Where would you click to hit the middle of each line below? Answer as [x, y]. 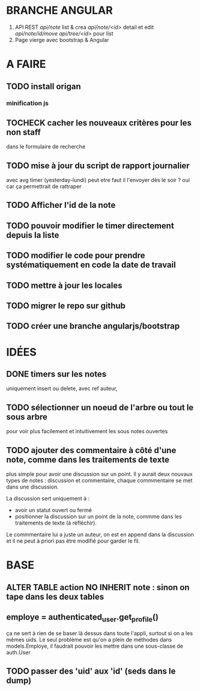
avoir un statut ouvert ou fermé [53, 510]
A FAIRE [26, 64]
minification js [28, 103]
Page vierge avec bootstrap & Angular [62, 40]
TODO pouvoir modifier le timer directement [90, 226]
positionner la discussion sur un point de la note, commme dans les [98, 517]
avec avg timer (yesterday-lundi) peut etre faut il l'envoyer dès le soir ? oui [98, 180]
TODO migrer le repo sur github [66, 306]
